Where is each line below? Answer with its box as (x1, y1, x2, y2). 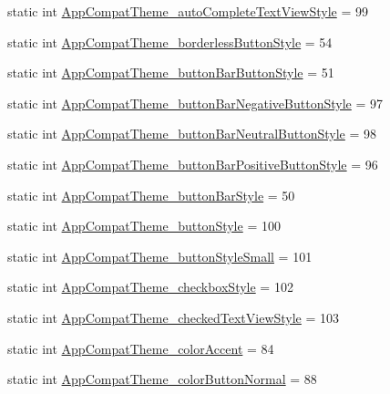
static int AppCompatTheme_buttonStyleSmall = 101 (7, 246, 313, 265)
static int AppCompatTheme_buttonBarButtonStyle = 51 (7, 63, 334, 82)
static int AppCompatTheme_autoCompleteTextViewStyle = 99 (7, 2, 368, 20)
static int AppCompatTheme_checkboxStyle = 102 (7, 277, 293, 296)
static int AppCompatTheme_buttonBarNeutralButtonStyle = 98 (7, 124, 377, 143)
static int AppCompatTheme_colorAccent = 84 (7, 338, 274, 358)
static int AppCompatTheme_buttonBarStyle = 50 (7, 185, 295, 204)
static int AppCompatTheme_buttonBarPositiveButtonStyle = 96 (7, 154, 378, 173)
